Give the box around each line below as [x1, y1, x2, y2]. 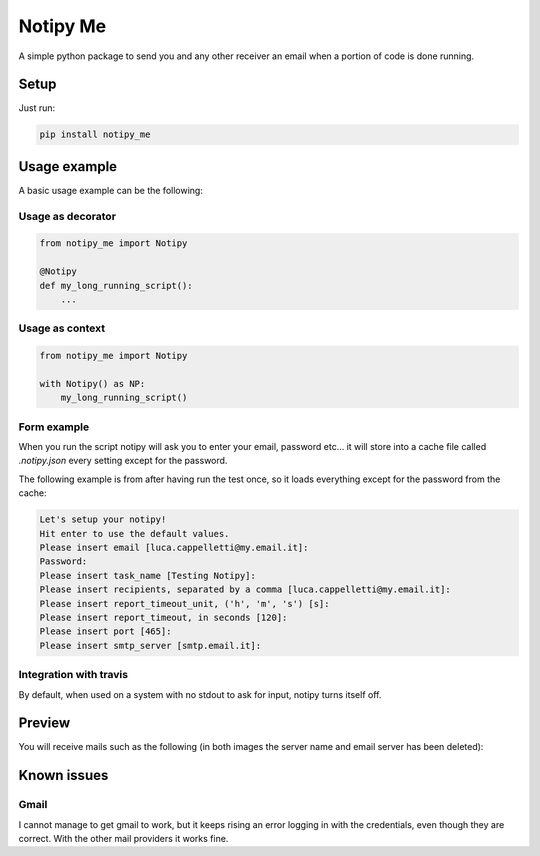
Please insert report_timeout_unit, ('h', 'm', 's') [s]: [39, 598, 330, 609]
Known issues [18, 767, 109, 784]
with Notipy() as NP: [39, 378, 146, 389]
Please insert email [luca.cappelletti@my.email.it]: [39, 542, 309, 554]
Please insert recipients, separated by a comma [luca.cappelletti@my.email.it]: [39, 584, 452, 595]
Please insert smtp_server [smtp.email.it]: [39, 640, 262, 651]
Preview [18, 715, 71, 732]
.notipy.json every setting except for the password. [18, 455, 228, 467]
